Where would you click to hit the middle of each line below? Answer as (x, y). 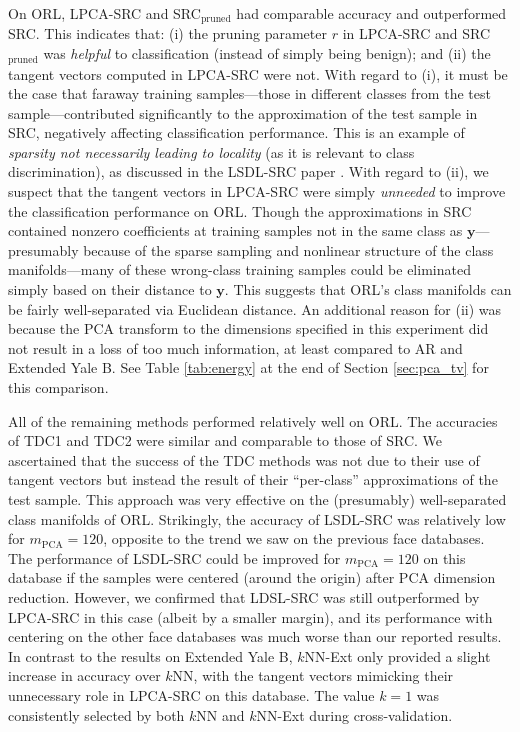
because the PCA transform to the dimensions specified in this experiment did (248, 328)
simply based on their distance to (110, 289)
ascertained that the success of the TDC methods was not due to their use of (244, 459)
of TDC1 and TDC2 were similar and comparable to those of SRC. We (225, 440)
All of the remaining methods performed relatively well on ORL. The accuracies (253, 420)
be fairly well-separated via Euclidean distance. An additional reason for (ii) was (255, 308)
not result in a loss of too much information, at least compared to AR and (235, 347)
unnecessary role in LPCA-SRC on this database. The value (191, 694)
